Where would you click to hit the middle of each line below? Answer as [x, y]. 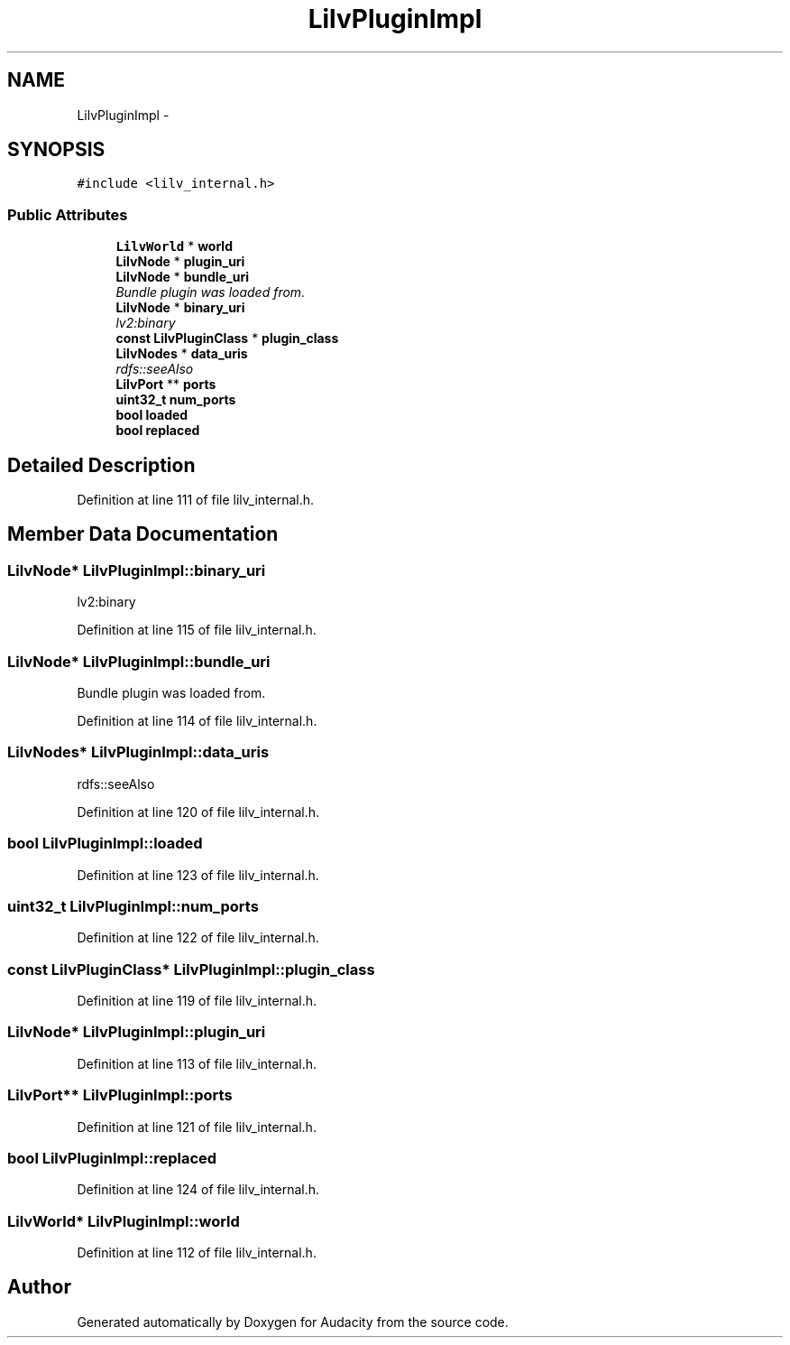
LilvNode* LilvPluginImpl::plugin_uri [137, 1032]
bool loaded [152, 415]
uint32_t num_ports [176, 400]
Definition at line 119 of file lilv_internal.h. [197, 1001]
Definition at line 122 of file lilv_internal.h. [198, 938]
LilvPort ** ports [166, 385]
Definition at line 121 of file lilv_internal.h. [197, 1127]
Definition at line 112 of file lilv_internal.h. [197, 1252]
